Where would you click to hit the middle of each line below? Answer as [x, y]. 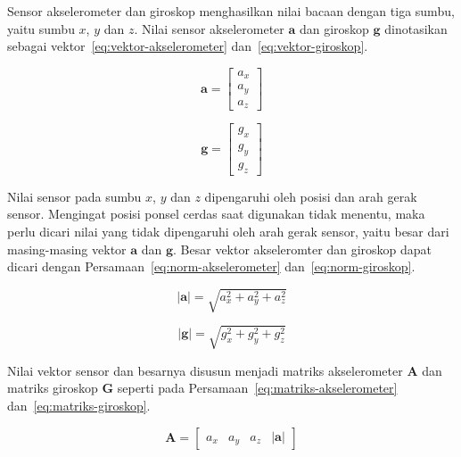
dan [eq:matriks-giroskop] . [79, 405]
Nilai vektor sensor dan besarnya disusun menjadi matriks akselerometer [205, 370]
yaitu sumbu [41, 28]
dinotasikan [416, 28]
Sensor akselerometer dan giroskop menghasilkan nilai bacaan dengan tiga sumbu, [231, 11]
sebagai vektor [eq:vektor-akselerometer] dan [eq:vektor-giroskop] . [188, 46]
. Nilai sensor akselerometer [209, 28]
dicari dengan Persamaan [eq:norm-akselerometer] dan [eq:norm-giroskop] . [211, 266]
